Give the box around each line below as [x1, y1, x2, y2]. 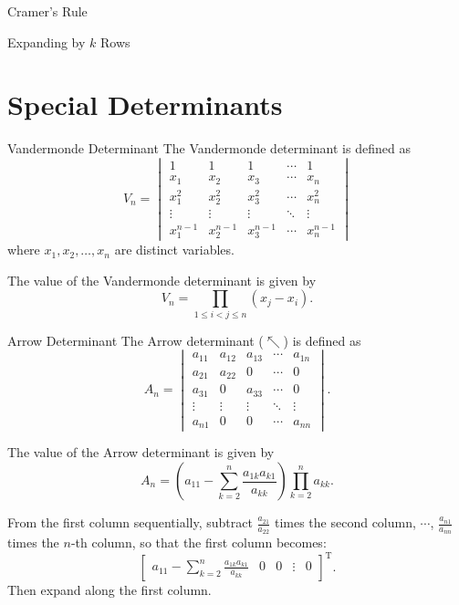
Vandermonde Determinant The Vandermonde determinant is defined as [7, 139, 411, 158]
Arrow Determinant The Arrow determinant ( [7, 330, 264, 349]
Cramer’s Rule [7, 2, 88, 20]
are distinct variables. [114, 240, 235, 259]
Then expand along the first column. [7, 580, 212, 600]
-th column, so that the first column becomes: [70, 533, 327, 552]
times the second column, [274, 513, 416, 531]
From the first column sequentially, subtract [7, 513, 253, 531]
